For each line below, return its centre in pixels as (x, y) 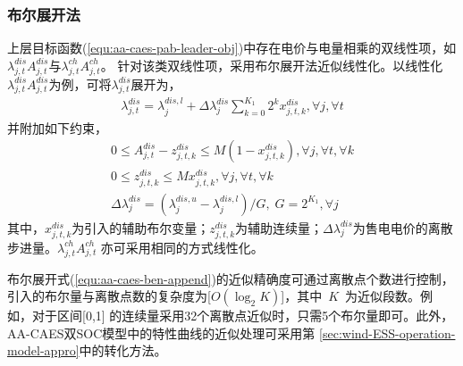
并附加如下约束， (57, 127)
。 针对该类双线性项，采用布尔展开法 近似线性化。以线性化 (272, 65)
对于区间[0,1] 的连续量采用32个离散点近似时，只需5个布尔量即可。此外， (243, 316)
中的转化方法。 (123, 350)
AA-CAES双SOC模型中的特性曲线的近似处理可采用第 (161, 333)
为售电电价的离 (396, 227)
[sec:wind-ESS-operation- (387, 333)
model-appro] (43, 350)
